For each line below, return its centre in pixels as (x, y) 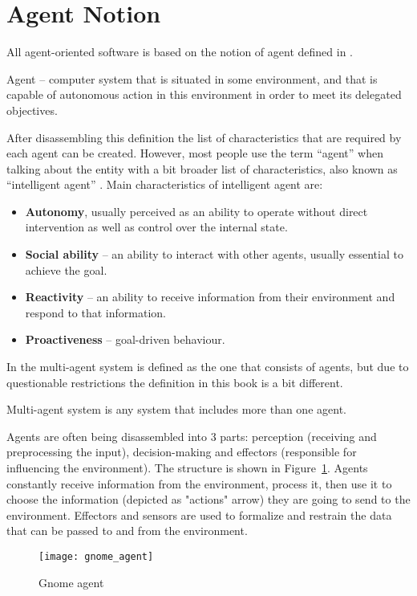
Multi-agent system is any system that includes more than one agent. (176, 409)
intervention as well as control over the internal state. (156, 227)
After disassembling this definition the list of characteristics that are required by (204, 137)
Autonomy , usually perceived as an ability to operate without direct (196, 211)
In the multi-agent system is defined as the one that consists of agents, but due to (208, 367)
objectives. (32, 110)
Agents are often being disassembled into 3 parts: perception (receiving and (192, 436)
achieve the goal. (66, 269)
